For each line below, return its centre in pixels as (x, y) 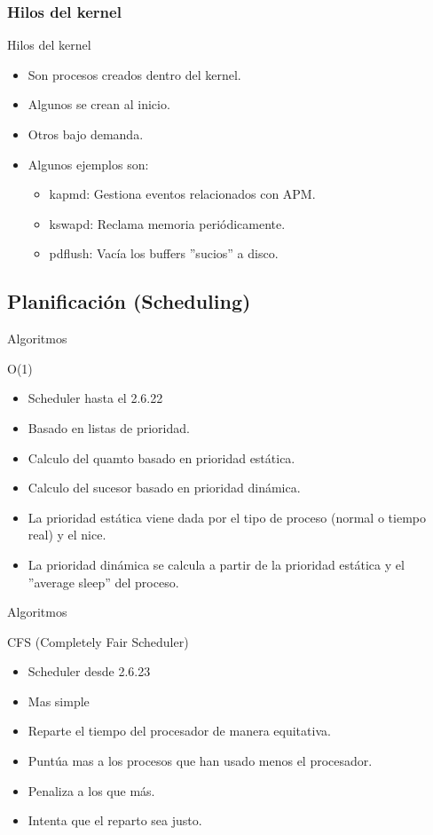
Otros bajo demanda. (86, 134)
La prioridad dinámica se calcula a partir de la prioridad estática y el (216, 564)
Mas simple (59, 701)
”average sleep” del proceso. (103, 582)
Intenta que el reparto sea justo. (115, 820)
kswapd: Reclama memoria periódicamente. (167, 223)
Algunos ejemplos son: (88, 164)
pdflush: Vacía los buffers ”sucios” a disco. (164, 253)
